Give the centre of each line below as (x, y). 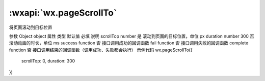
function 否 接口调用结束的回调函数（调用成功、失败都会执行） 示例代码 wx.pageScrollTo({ (101, 50)
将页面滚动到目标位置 (31, 27)
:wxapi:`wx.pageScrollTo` (63, 13)
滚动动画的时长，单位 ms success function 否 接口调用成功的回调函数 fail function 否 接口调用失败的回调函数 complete (129, 43)
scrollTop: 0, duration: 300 (48, 61)
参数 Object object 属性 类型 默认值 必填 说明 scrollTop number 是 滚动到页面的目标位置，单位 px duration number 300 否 (132, 36)
